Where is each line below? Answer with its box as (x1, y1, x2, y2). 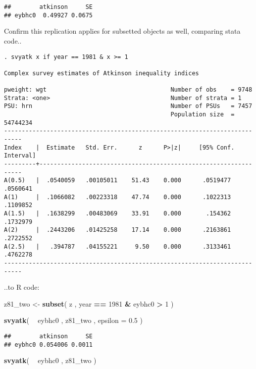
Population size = (170, 111, 235, 118)
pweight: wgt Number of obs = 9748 (4, 86, 253, 94)
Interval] (4, 152, 36, 159)
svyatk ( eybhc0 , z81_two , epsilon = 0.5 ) (4, 315, 143, 325)
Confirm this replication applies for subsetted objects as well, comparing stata (4, 26, 241, 36)
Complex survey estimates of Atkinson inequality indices (4, 69, 199, 77)
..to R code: (4, 282, 40, 292)
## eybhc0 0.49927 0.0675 (4, 11, 93, 19)
